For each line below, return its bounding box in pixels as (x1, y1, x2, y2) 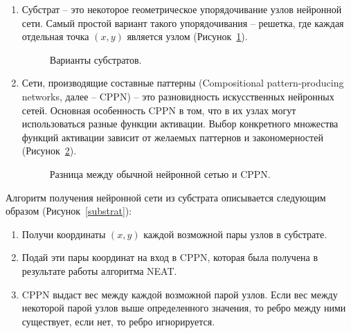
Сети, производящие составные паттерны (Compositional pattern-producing (21, 75, 344, 90)
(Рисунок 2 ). (21, 143, 77, 158)
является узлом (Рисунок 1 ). (127, 29, 248, 44)
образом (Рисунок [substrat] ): (6, 204, 132, 218)
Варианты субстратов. (49, 52, 142, 66)
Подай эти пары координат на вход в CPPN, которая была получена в (21, 250, 318, 264)
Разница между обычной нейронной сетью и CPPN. (49, 166, 271, 181)
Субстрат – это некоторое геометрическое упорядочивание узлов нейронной (21, 2, 342, 16)
